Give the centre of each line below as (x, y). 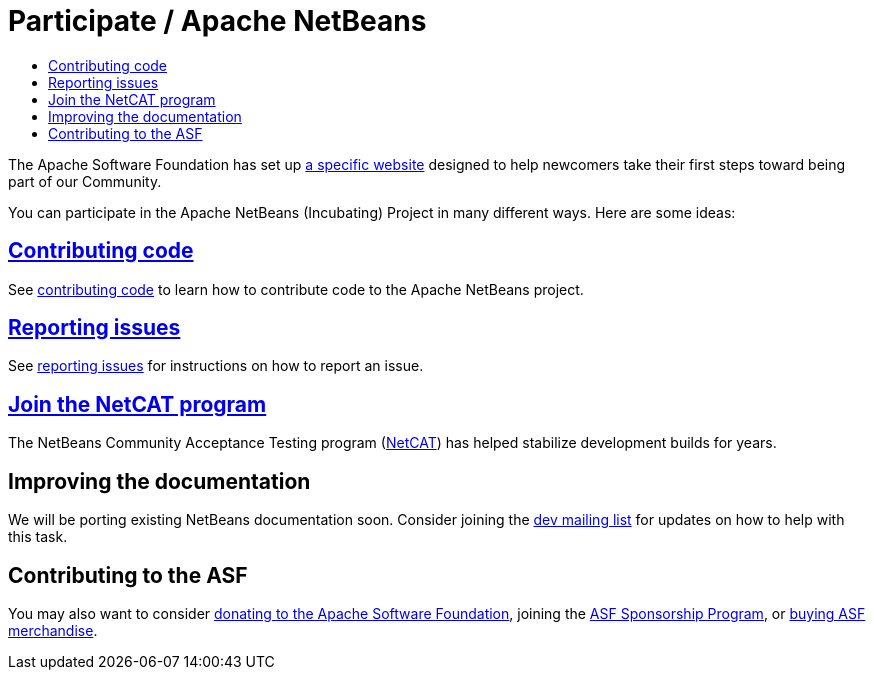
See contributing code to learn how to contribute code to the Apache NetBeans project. (296, 289)
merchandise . (53, 630)
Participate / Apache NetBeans (217, 21)
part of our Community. (85, 181)
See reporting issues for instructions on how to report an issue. (216, 366)
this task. (38, 537)
